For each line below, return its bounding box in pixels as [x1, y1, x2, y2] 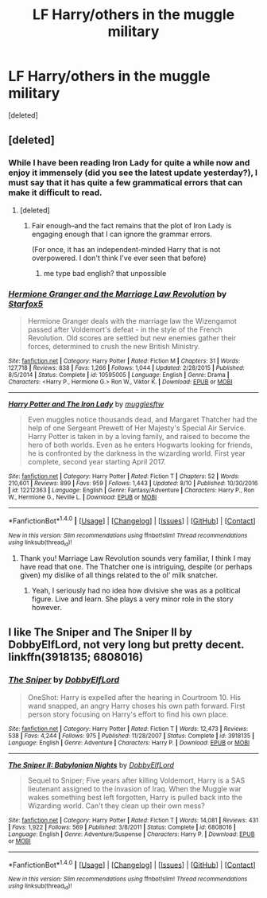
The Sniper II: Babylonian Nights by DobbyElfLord [8, 760, 175, 769]
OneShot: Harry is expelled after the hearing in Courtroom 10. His [27, 692, 241, 702]
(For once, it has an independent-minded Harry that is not [31, 244, 221, 254]
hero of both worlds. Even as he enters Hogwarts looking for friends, [27, 440, 253, 449]
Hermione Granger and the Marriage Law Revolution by [8, 288, 227, 299]
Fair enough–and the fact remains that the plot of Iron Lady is [31, 220, 232, 230]
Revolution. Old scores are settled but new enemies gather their [27, 332, 237, 343]
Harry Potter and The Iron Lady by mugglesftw [8, 399, 164, 409]
